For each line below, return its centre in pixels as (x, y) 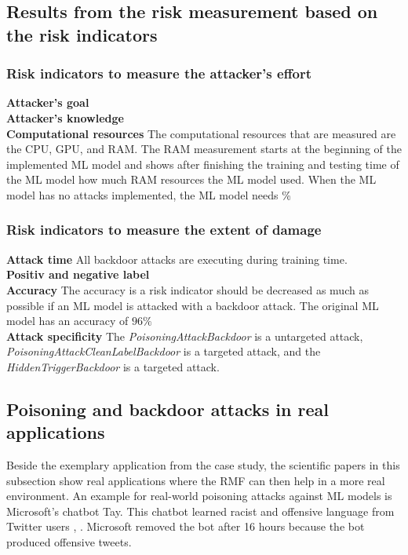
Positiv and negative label (78, 274)
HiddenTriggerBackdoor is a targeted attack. (113, 366)
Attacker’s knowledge (65, 117)
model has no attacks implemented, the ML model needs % (149, 194)
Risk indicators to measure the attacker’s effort (159, 73)
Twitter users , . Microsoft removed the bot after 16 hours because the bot (186, 526)
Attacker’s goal (48, 102)
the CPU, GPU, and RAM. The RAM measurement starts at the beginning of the (204, 149)
